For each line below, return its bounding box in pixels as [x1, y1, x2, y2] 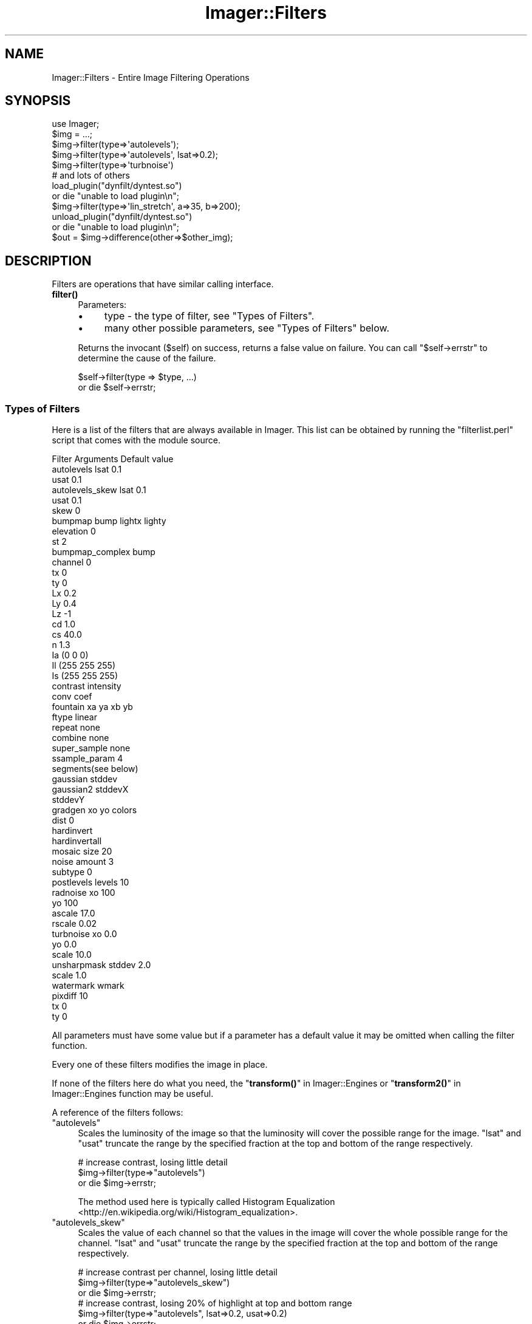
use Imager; [52, 118, 100, 129]
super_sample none [52, 743, 131, 754]
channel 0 [52, 557, 92, 568]
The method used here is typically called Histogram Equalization [78, 1196, 335, 1207]
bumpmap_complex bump [52, 547, 155, 558]
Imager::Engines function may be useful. [52, 1088, 214, 1099]
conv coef [52, 691, 92, 702]
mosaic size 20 [52, 846, 112, 857]
